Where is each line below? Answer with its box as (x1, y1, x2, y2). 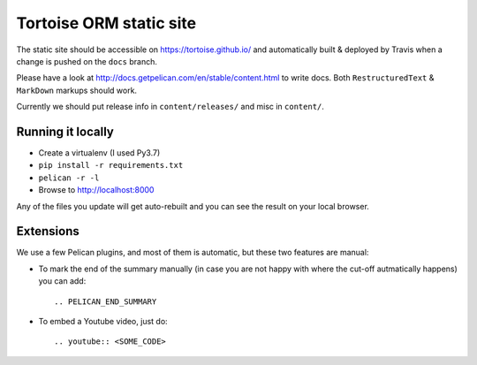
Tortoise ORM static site (16, 13, 197, 33)
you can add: (38, 276, 87, 286)
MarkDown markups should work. (16, 85, 137, 95)
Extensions (16, 224, 79, 239)
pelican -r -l (38, 172, 100, 183)
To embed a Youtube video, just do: (38, 316, 168, 327)
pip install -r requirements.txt (38, 160, 184, 171)
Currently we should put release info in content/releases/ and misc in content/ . (16, 102, 324, 112)
